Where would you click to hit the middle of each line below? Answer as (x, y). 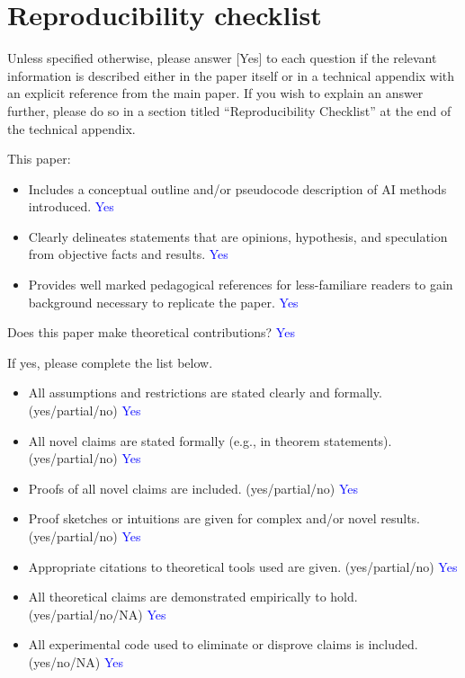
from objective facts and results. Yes (128, 254)
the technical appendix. (72, 128)
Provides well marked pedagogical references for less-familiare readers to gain (241, 285)
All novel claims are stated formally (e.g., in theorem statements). (210, 440)
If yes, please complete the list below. (110, 362)
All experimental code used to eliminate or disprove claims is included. (223, 644)
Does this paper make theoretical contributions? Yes (151, 332)
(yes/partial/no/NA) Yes (97, 614)
